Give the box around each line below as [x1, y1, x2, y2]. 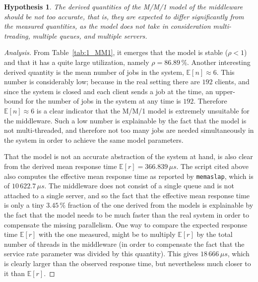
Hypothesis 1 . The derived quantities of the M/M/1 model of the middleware [4, 1, 243, 11]
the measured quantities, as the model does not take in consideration [4, 21, 211, 31]
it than [4, 268, 25, 278]
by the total [196, 229, 233, 239]
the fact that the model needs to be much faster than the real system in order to [4, 209, 249, 220]
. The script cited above [176, 161, 249, 171]
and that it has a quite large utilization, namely [4, 56, 149, 67]
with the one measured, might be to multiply [39, 229, 176, 239]
